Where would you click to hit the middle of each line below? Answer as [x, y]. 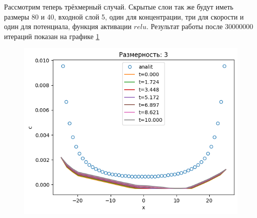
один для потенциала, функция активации [68, 26]
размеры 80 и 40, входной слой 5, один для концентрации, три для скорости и [124, 16]
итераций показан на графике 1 [52, 36]
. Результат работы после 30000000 [200, 26]
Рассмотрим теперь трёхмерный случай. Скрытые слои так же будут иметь [119, 7]
